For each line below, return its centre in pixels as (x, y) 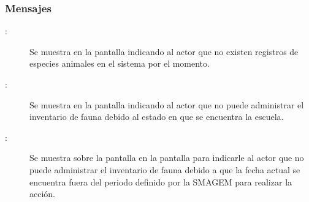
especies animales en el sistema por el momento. (120, 63)
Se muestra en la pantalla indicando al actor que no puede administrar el (167, 104)
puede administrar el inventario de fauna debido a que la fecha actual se (165, 169)
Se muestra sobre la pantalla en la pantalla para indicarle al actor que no (167, 158)
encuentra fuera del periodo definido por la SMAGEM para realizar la (161, 181)
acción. (42, 194)
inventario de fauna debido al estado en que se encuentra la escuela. (157, 117)
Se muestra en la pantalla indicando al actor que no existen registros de (164, 51)
